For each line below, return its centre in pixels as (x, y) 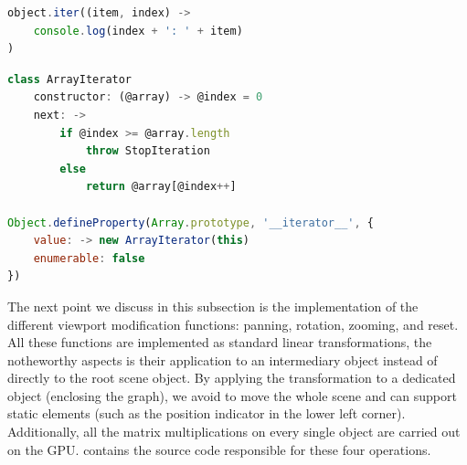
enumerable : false (89, 258)
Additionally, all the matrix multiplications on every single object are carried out (234, 432)
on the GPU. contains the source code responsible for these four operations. (219, 449)
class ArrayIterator (70, 79)
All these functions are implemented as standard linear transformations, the (220, 342)
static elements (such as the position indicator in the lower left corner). (207, 413)
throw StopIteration (148, 151)
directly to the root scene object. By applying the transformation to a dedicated (232, 378)
